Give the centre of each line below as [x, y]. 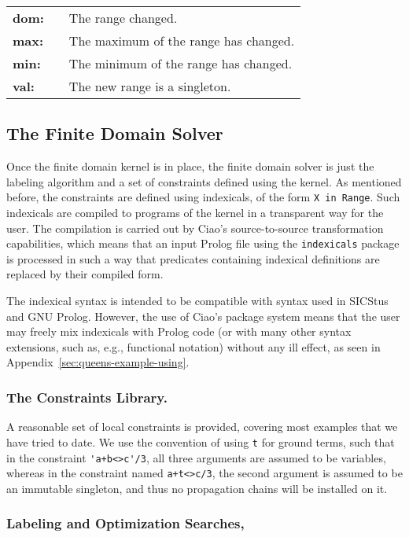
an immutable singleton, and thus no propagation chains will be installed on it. [197, 488]
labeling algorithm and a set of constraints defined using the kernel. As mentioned [204, 181]
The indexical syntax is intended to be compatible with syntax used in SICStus [197, 301]
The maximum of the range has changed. [182, 40]
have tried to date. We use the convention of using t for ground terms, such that [201, 441]
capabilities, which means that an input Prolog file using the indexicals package [203, 243]
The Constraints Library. [87, 397]
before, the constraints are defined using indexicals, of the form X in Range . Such [203, 197]
